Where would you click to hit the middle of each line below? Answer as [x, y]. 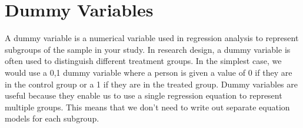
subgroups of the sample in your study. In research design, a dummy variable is [148, 49]
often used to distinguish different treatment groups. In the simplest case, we [143, 61]
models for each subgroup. [52, 118]
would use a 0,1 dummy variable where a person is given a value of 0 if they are [149, 72]
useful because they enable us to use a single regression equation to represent [144, 95]
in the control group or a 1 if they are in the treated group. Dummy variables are [151, 84]
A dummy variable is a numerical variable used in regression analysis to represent [152, 38]
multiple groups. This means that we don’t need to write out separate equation [147, 107]
